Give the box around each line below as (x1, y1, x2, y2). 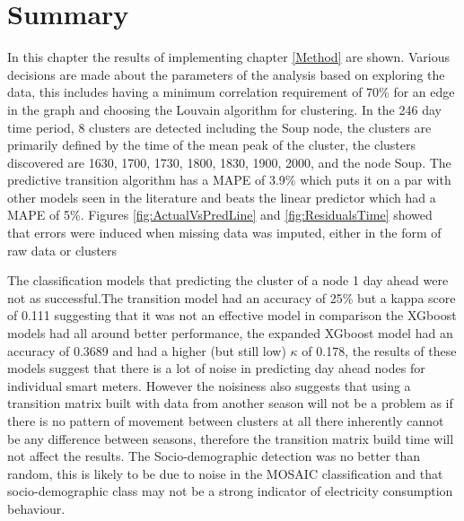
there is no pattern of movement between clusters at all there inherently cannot (7, 412, 444, 430)
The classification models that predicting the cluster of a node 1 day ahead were (7, 271, 449, 290)
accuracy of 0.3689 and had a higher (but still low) (7, 341, 286, 360)
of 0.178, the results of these (302, 341, 457, 360)
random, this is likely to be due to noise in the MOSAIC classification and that (7, 464, 443, 482)
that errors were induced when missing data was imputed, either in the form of (7, 223, 442, 242)
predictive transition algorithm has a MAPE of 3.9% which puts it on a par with (7, 170, 451, 189)
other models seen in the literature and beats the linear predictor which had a (7, 187, 436, 206)
